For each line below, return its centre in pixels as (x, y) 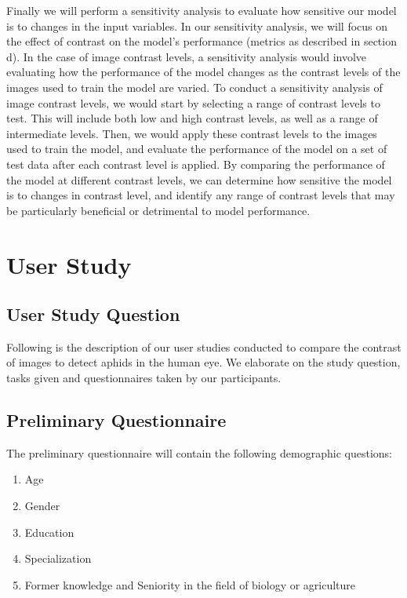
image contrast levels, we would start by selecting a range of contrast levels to (193, 102)
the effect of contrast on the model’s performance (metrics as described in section (202, 41)
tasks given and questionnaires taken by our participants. (144, 378)
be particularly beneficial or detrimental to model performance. (158, 210)
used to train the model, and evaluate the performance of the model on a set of (197, 149)
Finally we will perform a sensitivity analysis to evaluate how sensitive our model (202, 10)
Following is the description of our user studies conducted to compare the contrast (204, 346)
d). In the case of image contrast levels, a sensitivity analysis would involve (187, 56)
